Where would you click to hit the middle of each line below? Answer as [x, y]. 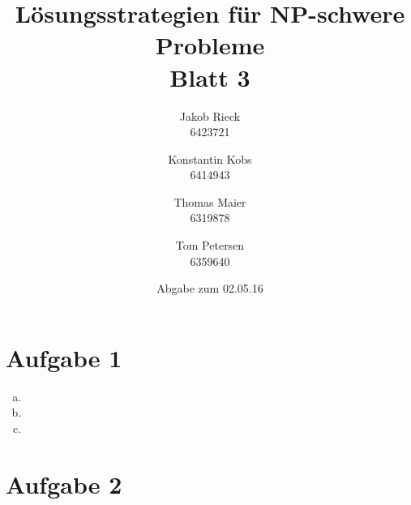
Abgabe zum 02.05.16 [210, 288]
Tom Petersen [210, 245]
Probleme [210, 45]
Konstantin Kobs [210, 158]
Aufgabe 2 [64, 484]
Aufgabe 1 [64, 357]
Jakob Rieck [210, 116]
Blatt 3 [210, 77]
